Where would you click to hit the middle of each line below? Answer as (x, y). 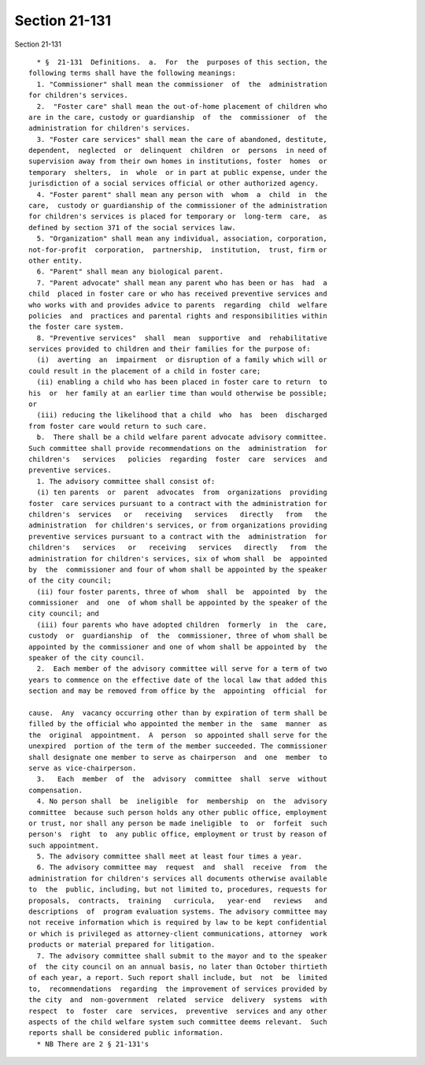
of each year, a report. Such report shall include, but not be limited (178, 978)
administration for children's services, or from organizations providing (178, 525)
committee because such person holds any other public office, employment (178, 812)
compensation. (55, 790)
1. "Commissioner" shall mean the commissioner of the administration (182, 84)
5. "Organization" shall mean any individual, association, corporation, (182, 239)
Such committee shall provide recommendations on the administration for (178, 448)
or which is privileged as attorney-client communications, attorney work (178, 933)
